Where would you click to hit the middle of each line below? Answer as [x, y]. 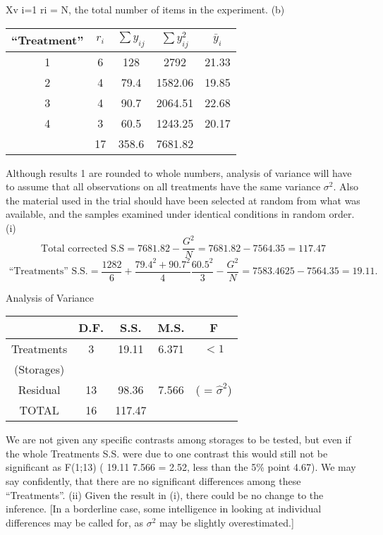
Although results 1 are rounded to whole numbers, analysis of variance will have [179, 172]
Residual [39, 390]
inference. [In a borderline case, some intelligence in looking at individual [164, 509]
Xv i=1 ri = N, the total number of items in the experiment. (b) [145, 9]
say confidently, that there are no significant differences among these [153, 481]
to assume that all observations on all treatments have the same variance [163, 186]
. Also [346, 186]
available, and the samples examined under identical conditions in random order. [180, 214]
